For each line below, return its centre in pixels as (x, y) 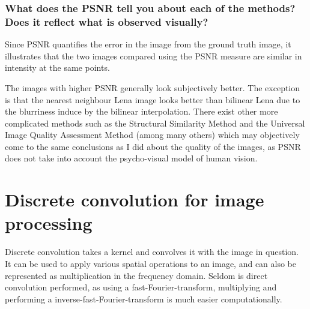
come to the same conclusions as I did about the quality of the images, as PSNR (153, 146)
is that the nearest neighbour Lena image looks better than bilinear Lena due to (153, 99)
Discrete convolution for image (135, 199)
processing (49, 223)
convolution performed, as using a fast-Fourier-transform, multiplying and (141, 287)
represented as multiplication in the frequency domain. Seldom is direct (136, 275)
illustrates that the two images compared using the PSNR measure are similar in (153, 55)
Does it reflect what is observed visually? (107, 21)
